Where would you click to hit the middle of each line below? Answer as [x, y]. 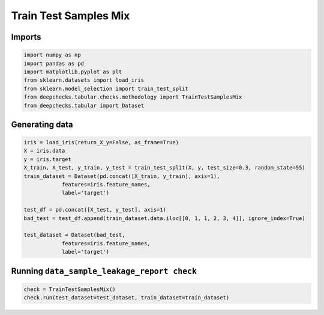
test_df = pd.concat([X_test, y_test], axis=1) [95, 210]
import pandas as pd [54, 63]
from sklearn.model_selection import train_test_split [106, 88]
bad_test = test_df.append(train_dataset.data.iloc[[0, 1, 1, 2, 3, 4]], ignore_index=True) [164, 218]
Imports [26, 37]
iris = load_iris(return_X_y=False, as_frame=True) [101, 142]
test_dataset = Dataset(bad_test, [74, 235]
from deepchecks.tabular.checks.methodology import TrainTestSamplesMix [133, 97]
